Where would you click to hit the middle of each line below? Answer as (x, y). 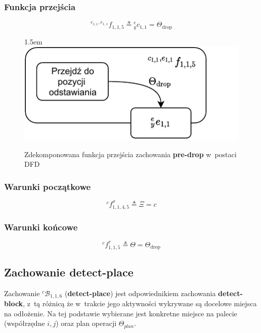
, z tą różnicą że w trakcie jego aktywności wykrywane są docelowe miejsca (140, 303)
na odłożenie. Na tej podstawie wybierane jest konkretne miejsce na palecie (121, 313)
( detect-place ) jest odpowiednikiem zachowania (140, 293)
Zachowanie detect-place (69, 272)
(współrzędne (25, 323)
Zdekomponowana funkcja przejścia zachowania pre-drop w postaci (130, 154)
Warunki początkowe (48, 186)
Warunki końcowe (41, 227)
